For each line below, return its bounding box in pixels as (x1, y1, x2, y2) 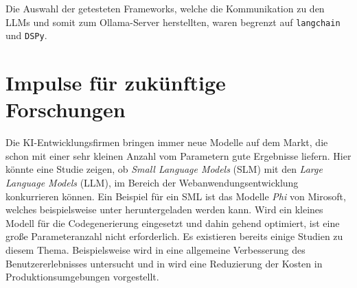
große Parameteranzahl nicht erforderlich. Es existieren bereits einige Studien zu (5, 229, 343, 243)
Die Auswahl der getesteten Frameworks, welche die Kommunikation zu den (5, 1, 325, 15)
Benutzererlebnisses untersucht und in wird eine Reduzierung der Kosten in (5, 256, 323, 270)
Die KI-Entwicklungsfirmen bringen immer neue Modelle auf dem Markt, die (5, 135, 328, 149)
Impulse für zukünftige (5, 69, 226, 97)
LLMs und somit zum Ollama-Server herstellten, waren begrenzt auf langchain (5, 14, 341, 29)
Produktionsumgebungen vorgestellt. (5, 269, 159, 284)
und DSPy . (5, 28, 47, 43)
